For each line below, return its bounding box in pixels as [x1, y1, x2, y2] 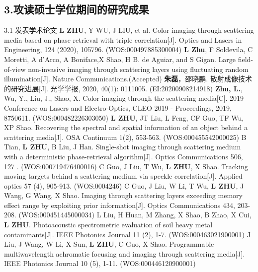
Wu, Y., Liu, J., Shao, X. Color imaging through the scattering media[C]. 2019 [4, 93, 244, 103]
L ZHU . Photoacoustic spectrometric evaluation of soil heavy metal [4, 219, 213, 230]
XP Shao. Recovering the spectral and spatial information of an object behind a [4, 122, 248, 133]
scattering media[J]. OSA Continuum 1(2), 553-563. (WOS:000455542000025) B [4, 132, 247, 142]
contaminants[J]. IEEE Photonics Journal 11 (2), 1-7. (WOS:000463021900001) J [4, 229, 251, 239]
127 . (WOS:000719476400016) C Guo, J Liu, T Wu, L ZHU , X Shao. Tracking [4, 161, 248, 171]
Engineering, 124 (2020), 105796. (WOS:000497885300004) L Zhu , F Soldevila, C [4, 44, 253, 55]
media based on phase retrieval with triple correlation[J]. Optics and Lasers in [4, 34, 242, 45]
